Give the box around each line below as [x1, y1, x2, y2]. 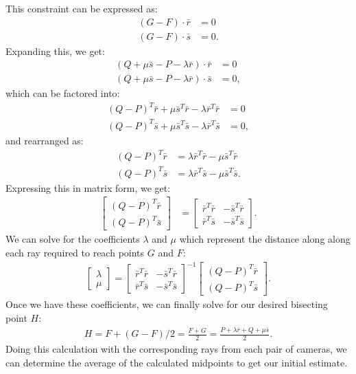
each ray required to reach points [5, 245, 145, 259]
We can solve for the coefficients [5, 232, 140, 246]
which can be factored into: [5, 86, 120, 100]
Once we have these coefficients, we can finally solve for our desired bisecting [5, 297, 328, 311]
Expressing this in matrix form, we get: [5, 180, 171, 195]
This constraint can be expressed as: [5, 1, 158, 15]
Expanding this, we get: [5, 43, 105, 58]
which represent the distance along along [179, 232, 351, 246]
